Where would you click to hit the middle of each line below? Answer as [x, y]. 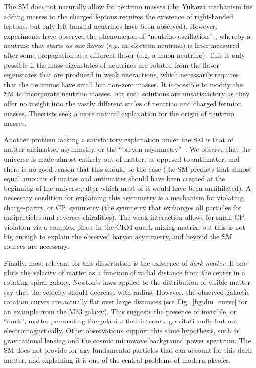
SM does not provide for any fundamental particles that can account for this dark [128, 350]
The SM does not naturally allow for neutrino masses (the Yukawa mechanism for [128, 6]
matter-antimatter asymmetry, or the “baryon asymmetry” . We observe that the [128, 149]
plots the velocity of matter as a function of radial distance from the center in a [125, 272]
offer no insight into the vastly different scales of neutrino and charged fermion [123, 103]
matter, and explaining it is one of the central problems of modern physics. [117, 359]
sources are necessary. [37, 246]
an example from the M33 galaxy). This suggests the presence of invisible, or [120, 311]
